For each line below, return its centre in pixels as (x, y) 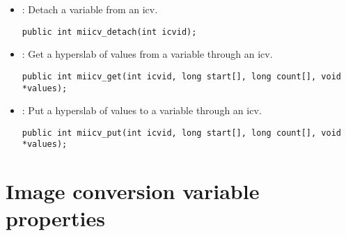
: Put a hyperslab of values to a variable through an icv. (142, 110)
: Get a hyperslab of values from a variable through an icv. (147, 54)
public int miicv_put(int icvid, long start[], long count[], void (181, 133)
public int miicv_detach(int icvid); (109, 32)
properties (55, 218)
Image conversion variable (133, 191)
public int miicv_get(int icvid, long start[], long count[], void (181, 76)
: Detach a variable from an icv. (90, 9)
